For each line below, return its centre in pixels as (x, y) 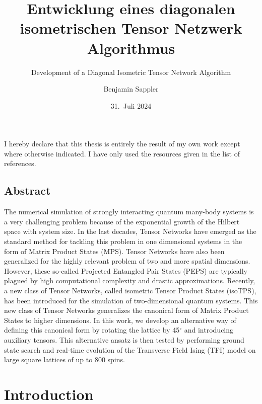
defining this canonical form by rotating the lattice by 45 (92, 330)
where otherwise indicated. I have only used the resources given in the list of (122, 153)
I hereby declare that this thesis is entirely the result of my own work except (122, 144)
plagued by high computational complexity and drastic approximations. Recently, (130, 280)
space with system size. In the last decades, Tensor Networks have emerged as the (130, 231)
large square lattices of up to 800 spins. (64, 359)
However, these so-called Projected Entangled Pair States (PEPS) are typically (126, 270)
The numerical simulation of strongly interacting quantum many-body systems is (129, 212)
